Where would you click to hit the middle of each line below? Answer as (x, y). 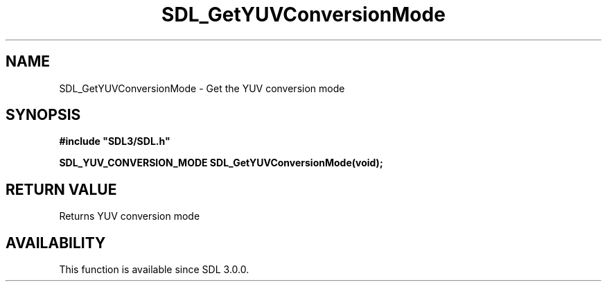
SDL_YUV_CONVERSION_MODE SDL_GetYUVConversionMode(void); (221, 163)
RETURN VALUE (61, 189)
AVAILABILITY (56, 243)
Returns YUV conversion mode (130, 216)
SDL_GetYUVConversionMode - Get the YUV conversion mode (202, 88)
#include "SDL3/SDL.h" (115, 141)
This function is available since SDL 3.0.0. (154, 270)
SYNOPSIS (43, 115)
